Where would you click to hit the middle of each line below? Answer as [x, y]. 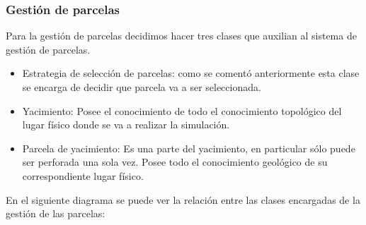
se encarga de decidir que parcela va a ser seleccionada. [142, 87]
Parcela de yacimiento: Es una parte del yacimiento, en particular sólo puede [189, 148]
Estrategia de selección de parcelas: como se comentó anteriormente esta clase [191, 73]
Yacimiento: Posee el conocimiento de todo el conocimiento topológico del [182, 110]
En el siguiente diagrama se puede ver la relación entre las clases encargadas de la [183, 199]
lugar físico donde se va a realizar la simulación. [126, 124]
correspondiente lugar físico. [83, 175]
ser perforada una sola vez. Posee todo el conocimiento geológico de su [175, 162]
